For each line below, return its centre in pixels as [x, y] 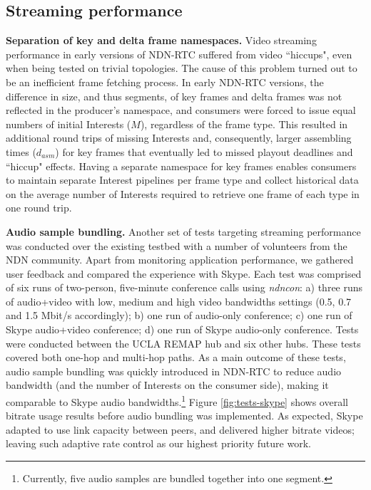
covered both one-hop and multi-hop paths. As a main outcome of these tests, [176, 357]
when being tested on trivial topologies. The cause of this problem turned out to [182, 68]
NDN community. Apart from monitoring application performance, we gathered [180, 260]
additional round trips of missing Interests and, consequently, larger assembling [179, 138]
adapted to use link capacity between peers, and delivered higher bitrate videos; [180, 429]
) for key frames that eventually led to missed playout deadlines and [204, 151]
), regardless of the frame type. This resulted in [244, 124]
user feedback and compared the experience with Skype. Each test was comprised [184, 273]
